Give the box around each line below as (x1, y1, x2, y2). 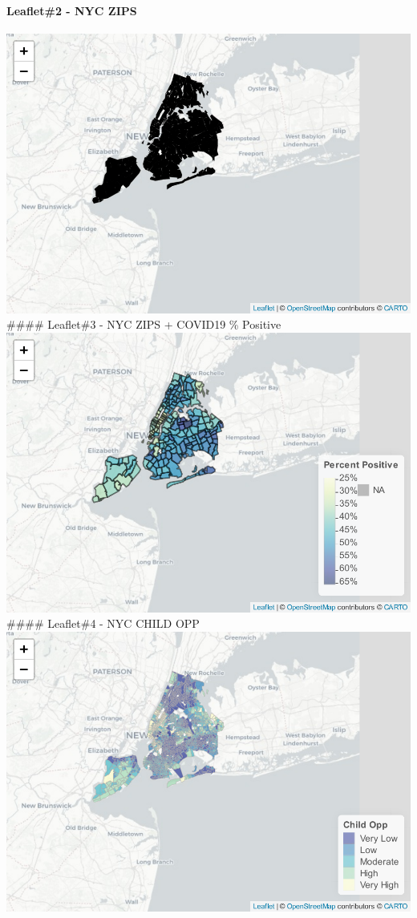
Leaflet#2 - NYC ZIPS (6, 2, 137, 18)
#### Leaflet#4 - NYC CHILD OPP (6, 615, 200, 632)
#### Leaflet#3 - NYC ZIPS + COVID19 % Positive (6, 316, 281, 333)
